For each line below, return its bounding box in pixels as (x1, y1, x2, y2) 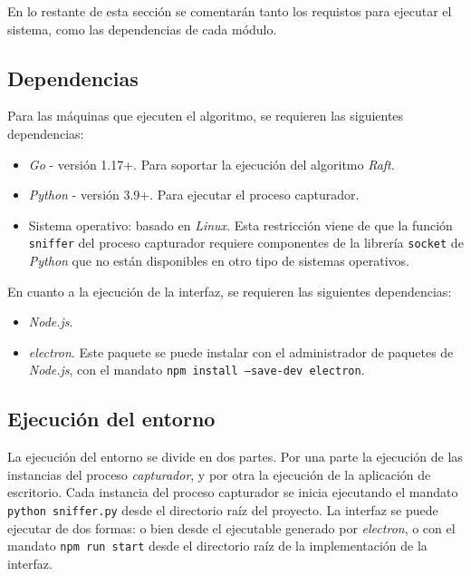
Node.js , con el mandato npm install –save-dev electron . (28, 360, 365, 379)
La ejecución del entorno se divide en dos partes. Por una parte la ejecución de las (7, 447, 463, 466)
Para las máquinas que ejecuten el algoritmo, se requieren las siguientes (7, 106, 404, 125)
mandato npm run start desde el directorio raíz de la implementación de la (7, 536, 428, 555)
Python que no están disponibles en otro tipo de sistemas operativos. (28, 251, 409, 270)
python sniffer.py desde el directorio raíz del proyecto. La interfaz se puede (7, 501, 438, 520)
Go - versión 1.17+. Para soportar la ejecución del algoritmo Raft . (28, 154, 395, 173)
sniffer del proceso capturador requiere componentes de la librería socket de (28, 233, 464, 252)
